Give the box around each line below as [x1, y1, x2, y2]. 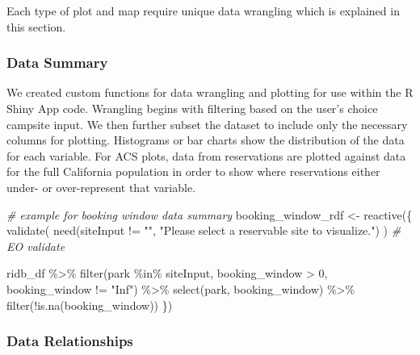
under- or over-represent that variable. [6, 178, 196, 195]
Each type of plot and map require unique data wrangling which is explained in [6, 2, 400, 19]
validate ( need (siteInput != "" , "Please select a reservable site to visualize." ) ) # [6, 222, 401, 239]
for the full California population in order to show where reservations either [6, 163, 380, 180]
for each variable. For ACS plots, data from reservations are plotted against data [6, 147, 406, 164]
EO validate [6, 237, 65, 254]
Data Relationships [6, 331, 133, 351]
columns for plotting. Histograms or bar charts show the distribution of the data [6, 132, 405, 148]
